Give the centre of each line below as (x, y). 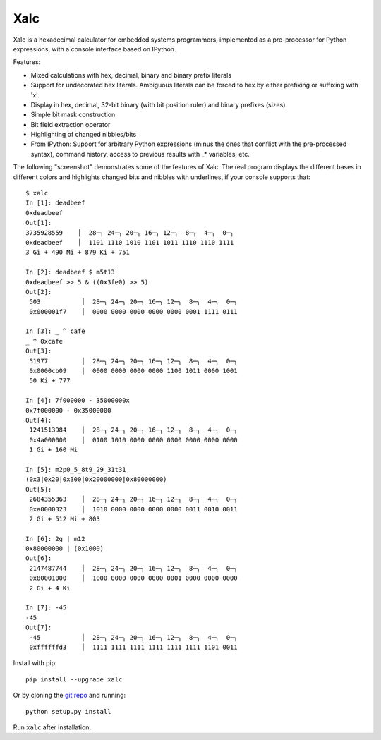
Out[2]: (39, 292)
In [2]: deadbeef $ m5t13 (71, 272)
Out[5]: (39, 489)
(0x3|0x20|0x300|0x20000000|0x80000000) (96, 479)
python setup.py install (68, 711)
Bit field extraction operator (71, 124)
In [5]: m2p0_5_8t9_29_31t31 (76, 469)
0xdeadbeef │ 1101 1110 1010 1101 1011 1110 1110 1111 (130, 242)
